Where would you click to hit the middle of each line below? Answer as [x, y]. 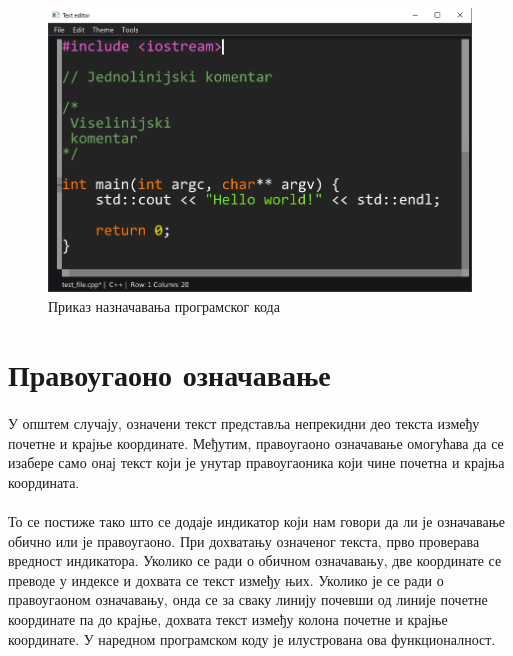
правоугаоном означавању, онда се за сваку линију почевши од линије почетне [248, 599]
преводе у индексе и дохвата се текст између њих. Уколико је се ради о [226, 579]
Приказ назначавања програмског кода [164, 305]
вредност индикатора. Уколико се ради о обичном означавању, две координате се [255, 560]
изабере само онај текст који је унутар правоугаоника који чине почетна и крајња [256, 462]
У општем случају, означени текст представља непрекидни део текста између [244, 423]
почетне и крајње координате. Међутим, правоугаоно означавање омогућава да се [256, 442]
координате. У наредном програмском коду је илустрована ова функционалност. [252, 638]
